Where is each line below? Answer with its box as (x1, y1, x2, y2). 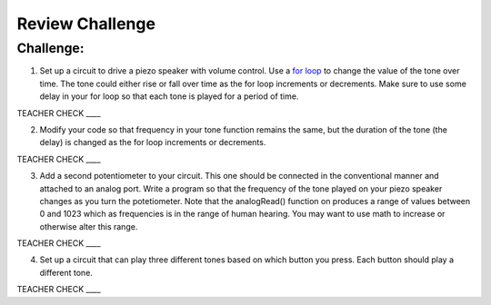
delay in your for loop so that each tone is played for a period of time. (39, 91, 299, 102)
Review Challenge (16, 14, 156, 34)
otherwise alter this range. (39, 221, 138, 231)
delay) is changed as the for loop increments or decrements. (39, 137, 266, 148)
